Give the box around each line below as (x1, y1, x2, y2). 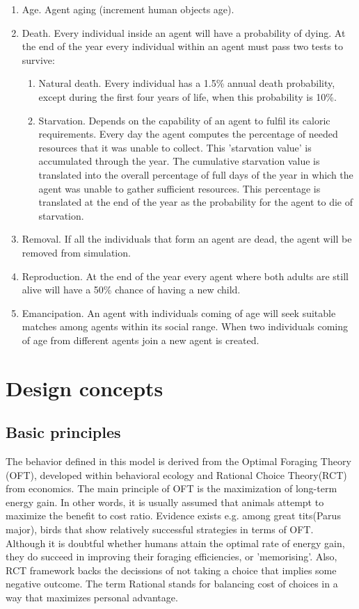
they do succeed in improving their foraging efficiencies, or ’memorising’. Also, (6, 549, 337, 564)
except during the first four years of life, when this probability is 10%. (38, 89, 337, 104)
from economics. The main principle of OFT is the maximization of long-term (6, 481, 337, 496)
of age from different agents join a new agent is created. (22, 332, 260, 347)
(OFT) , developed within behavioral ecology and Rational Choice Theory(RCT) (6, 467, 347, 482)
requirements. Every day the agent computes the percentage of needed (38, 127, 338, 141)
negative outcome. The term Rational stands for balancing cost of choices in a (6, 576, 338, 591)
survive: (22, 52, 55, 67)
